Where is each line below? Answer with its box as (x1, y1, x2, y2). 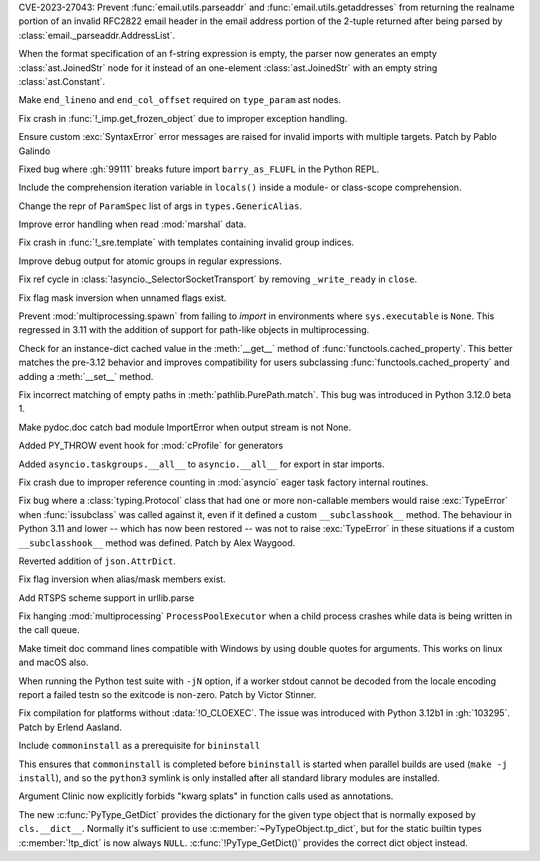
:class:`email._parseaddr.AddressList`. (18, 29, 176, 41)
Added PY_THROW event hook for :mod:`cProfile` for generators (18, 440, 284, 452)
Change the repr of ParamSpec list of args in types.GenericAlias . (18, 200, 302, 212)
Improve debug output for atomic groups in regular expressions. (18, 255, 282, 267)
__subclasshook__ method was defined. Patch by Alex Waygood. (18, 536, 296, 549)
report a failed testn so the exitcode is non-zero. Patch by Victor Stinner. (18, 689, 317, 701)
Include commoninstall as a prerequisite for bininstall (18, 740, 261, 752)
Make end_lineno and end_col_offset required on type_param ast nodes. (18, 94, 342, 106)
